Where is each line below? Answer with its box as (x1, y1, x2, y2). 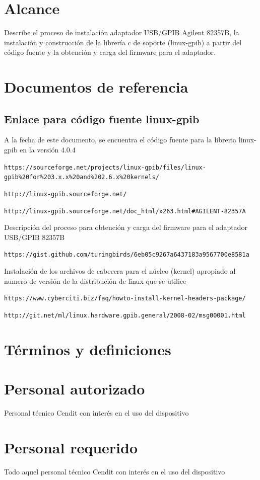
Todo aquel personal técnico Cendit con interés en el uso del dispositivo (4, 466, 225, 476)
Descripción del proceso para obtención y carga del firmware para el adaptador (4, 222, 247, 232)
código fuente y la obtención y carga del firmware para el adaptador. (4, 47, 216, 57)
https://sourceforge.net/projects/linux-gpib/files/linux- (4, 164, 206, 171)
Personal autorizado (4, 378, 145, 399)
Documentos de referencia (4, 76, 188, 97)
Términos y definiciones (4, 339, 171, 359)
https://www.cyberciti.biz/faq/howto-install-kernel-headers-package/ (4, 295, 246, 302)
